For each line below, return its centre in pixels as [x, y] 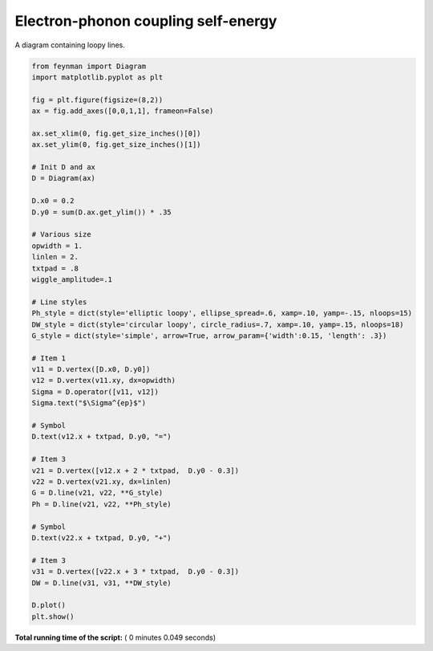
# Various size [61, 234]
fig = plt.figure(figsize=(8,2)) [97, 100]
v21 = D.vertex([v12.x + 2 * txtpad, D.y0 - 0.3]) [136, 470]
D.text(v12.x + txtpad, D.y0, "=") [101, 437]
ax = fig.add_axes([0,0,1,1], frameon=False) [123, 111]
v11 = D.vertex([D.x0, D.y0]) [91, 370]
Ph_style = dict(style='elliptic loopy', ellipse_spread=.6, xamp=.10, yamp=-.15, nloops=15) [222, 313]
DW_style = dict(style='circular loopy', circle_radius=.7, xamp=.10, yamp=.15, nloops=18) [218, 324]
